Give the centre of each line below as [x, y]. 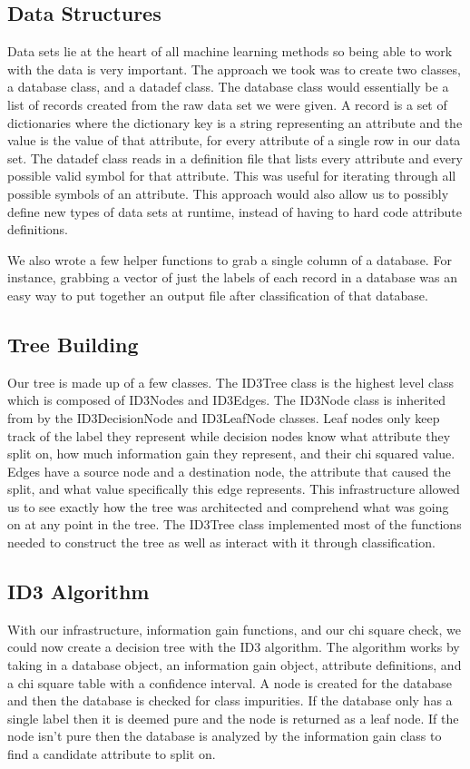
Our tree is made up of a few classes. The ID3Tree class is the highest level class [231, 382]
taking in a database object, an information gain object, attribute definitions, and [235, 665]
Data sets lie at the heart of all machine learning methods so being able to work [230, 51]
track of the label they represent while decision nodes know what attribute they [229, 435]
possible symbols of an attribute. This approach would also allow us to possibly [228, 193]
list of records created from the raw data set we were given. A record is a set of [227, 104]
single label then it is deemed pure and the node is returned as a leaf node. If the [233, 718]
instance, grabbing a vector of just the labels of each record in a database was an [232, 277]
